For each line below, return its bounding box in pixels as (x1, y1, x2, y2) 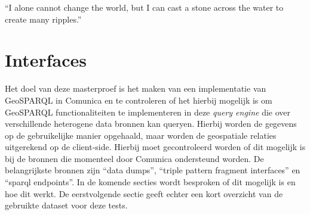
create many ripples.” (5, 13, 82, 25)
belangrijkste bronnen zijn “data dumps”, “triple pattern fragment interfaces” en (5, 164, 300, 176)
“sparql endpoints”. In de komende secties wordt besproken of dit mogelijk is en (5, 176, 296, 188)
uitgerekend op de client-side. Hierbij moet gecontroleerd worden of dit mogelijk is (5, 141, 306, 153)
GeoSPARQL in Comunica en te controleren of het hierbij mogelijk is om (5, 94, 272, 106)
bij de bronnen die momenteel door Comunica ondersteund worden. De (5, 152, 264, 164)
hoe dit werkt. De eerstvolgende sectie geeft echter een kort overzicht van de (5, 187, 283, 200)
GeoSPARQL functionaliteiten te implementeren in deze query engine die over (5, 105, 291, 118)
